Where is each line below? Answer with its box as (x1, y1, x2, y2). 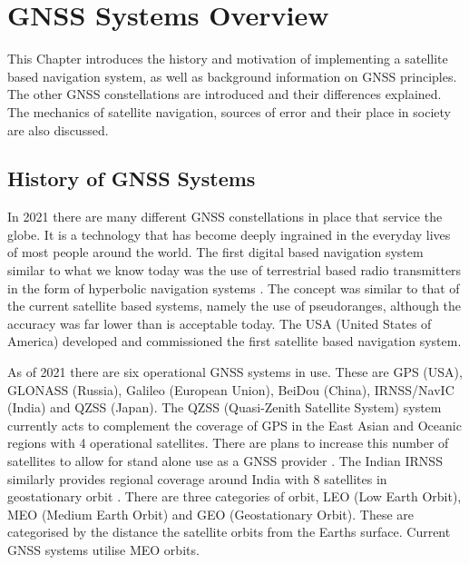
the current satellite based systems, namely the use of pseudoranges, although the (7, 296, 462, 315)
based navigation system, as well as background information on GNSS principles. (7, 66, 457, 85)
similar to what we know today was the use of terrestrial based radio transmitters (7, 261, 462, 280)
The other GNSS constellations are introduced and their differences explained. (7, 84, 442, 104)
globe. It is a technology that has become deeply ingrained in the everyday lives (7, 224, 451, 243)
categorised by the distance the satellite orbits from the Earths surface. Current (7, 522, 451, 541)
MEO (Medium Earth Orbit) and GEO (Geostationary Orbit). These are (7, 504, 415, 523)
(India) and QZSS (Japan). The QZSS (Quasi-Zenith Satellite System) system (7, 398, 442, 417)
